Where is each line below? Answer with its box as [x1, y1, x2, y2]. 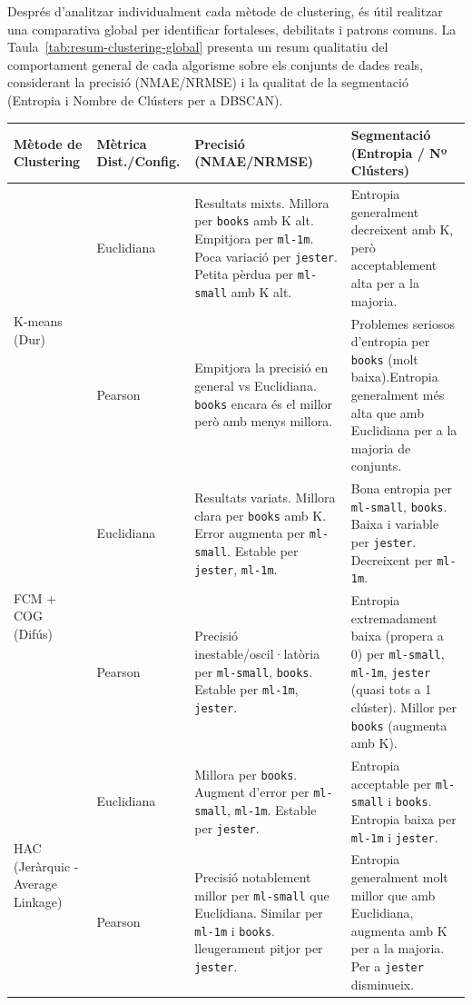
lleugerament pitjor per [194, 939, 323, 958]
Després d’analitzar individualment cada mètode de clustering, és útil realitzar [7, 2, 443, 20]
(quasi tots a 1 [350, 680, 432, 699]
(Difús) [14, 623, 54, 642]
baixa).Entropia [350, 367, 438, 386]
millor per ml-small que [194, 885, 329, 904]
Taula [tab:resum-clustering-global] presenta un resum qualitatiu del [7, 37, 388, 56]
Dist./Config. [96, 152, 181, 171]
